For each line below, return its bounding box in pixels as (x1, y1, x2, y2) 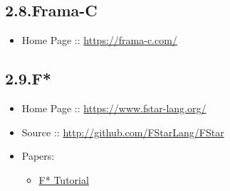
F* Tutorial (38, 172, 89, 187)
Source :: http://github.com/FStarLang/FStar (21, 124, 224, 139)
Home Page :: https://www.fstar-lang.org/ (21, 101, 207, 115)
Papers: (21, 148, 55, 163)
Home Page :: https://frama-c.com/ (21, 33, 177, 48)
